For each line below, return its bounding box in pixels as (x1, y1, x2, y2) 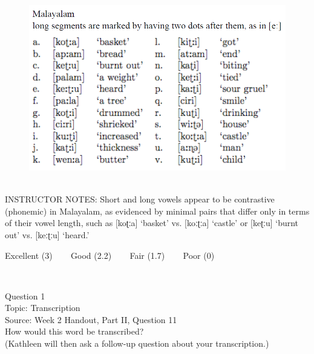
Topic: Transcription (5, 301, 80, 314)
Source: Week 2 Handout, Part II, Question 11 (5, 313, 177, 326)
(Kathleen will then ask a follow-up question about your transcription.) (5, 337, 269, 350)
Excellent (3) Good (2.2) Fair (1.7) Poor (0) (5, 249, 215, 261)
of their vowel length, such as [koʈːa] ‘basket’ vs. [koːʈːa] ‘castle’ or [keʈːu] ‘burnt (5, 216, 299, 229)
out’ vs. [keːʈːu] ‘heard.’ (5, 228, 90, 241)
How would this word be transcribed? (5, 325, 144, 338)
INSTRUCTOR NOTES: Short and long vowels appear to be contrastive (5, 193, 275, 205)
